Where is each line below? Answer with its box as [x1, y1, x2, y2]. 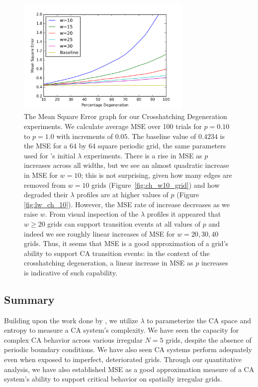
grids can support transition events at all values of [47, 218, 201, 229]
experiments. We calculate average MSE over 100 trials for [24, 121, 202, 131]
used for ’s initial [24, 150, 76, 160]
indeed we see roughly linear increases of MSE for [24, 228, 175, 239]
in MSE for [24, 169, 58, 180]
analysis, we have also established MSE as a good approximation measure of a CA [4, 364, 255, 374]
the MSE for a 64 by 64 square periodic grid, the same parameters [24, 140, 226, 151]
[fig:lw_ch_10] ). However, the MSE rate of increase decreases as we [24, 199, 230, 209]
